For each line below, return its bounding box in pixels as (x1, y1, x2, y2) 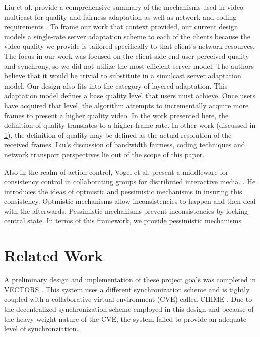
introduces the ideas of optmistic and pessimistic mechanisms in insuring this (4, 186, 242, 196)
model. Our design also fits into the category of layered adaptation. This (4, 80, 228, 91)
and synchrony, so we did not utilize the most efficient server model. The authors (4, 60, 254, 71)
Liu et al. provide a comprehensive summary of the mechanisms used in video (4, 2, 244, 12)
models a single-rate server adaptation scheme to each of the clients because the (4, 31, 250, 41)
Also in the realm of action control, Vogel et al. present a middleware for (4, 166, 229, 177)
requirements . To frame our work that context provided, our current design (4, 21, 238, 32)
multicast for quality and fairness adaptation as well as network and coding (4, 11, 237, 22)
